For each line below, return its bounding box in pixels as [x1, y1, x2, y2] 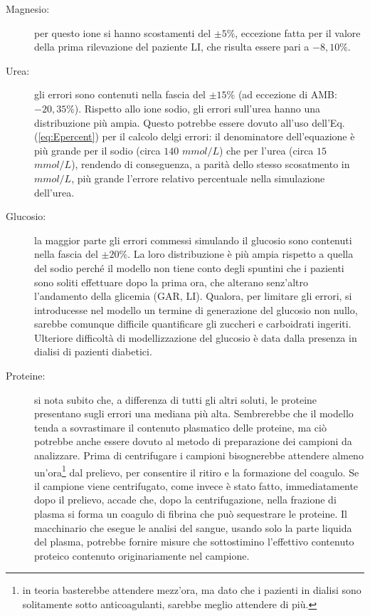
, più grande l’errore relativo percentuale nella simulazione [71, 170, 325, 185]
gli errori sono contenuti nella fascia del [34, 87, 206, 102]
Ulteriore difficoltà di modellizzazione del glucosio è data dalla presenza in [34, 330, 357, 345]
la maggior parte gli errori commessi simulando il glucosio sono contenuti [34, 232, 352, 247]
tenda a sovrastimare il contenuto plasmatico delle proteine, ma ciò [34, 419, 327, 434]
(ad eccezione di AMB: [238, 87, 337, 102]
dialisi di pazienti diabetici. [34, 344, 152, 359]
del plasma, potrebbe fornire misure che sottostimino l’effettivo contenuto [34, 534, 354, 549]
